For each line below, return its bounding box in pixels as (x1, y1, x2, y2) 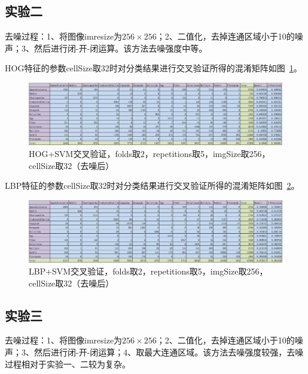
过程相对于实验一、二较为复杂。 (5, 357, 130, 370)
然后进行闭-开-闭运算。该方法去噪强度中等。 (33, 41, 208, 54)
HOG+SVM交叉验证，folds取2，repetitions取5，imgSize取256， (29, 147, 270, 159)
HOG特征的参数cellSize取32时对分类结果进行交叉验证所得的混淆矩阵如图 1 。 (5, 62, 302, 74)
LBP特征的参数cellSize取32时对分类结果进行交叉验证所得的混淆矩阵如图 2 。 (5, 179, 300, 192)
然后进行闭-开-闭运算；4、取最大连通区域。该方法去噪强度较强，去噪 (33, 346, 304, 358)
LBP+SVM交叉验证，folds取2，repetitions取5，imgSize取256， (29, 265, 268, 278)
